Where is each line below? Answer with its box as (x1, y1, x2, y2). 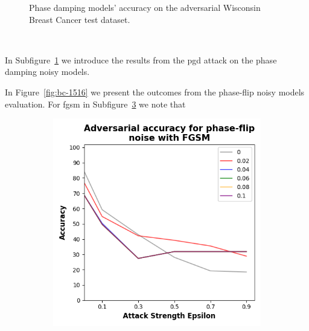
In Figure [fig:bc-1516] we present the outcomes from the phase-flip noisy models (5, 85, 305, 98)
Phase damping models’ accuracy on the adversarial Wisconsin (29, 1, 261, 13)
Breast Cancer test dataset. (29, 13, 130, 25)
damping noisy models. (5, 65, 90, 78)
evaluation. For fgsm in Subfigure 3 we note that (5, 97, 186, 110)
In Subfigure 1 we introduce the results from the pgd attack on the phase (5, 53, 277, 66)
